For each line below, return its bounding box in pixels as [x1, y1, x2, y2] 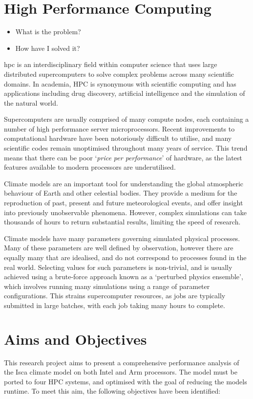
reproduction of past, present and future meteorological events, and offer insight [4, 198, 243, 208]
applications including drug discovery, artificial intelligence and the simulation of [4, 88, 245, 98]
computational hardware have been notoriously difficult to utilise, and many [4, 133, 232, 143]
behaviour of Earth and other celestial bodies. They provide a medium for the [4, 188, 237, 198]
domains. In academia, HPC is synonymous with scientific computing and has [4, 78, 236, 89]
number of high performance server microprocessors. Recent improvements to [4, 123, 235, 133]
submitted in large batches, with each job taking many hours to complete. [4, 300, 225, 310]
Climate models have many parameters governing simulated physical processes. [4, 233, 240, 243]
